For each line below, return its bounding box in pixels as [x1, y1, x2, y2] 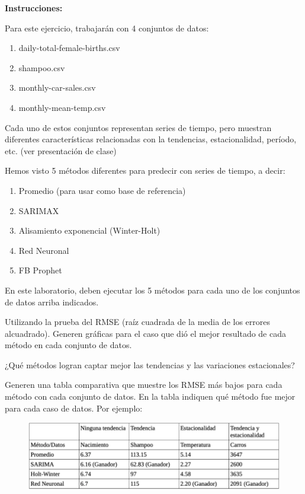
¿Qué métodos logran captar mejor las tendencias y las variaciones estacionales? [5, 358, 295, 371]
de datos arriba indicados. [5, 295, 99, 308]
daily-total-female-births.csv [18, 42, 120, 54]
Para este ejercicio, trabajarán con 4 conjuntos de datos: [5, 21, 209, 34]
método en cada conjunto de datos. [5, 339, 132, 351]
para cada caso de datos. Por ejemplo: [5, 401, 143, 414]
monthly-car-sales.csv [18, 81, 96, 94]
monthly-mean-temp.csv [18, 101, 106, 113]
